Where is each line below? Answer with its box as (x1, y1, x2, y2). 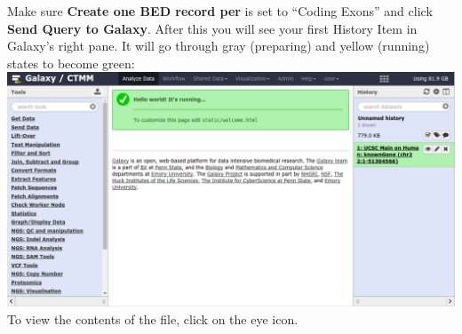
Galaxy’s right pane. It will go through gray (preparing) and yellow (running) (7, 36, 430, 55)
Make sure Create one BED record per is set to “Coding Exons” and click (7, 2, 433, 20)
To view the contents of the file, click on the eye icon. (7, 309, 299, 328)
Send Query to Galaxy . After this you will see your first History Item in (7, 19, 418, 37)
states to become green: (7, 53, 135, 72)
